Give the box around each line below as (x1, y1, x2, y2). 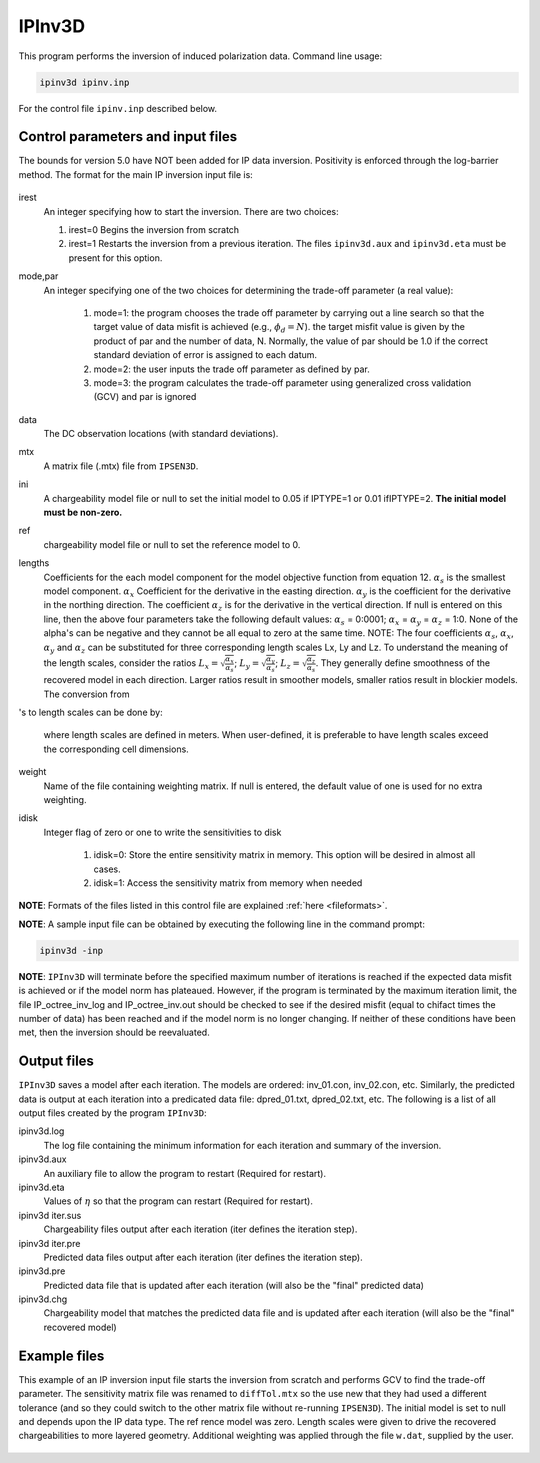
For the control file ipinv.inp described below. (18, 102, 218, 114)
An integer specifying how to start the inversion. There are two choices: (43, 205, 339, 217)
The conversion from (43, 688, 130, 700)
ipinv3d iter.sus (18, 1209, 82, 1221)
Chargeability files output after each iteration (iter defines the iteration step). (43, 1223, 358, 1235)
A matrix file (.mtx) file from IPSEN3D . (43, 460, 199, 472)
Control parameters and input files (18, 128, 238, 145)
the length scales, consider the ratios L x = (43, 657, 219, 671)
